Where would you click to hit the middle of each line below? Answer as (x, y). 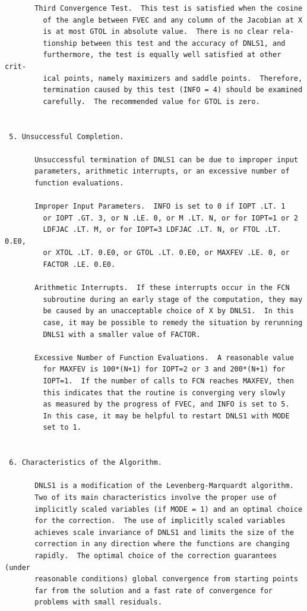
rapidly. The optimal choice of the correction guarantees (156, 555)
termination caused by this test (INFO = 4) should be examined (173, 90)
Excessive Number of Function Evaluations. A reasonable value (164, 358)
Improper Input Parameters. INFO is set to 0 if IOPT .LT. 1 (160, 207)
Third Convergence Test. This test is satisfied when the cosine (169, 8)
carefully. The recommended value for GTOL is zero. (151, 101)
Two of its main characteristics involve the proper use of (156, 497)
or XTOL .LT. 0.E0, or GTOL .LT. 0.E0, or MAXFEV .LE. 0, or (166, 253)
